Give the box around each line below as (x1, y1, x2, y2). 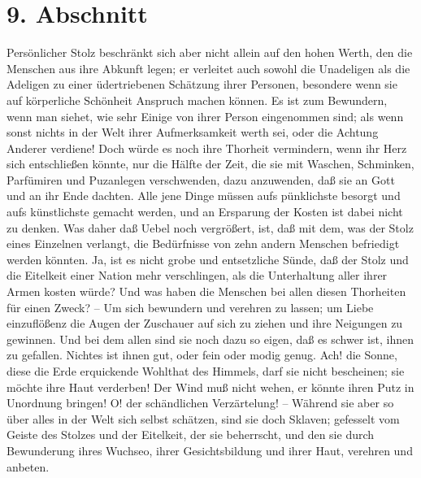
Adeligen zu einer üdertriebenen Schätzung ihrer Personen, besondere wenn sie (7, 76, 397, 93)
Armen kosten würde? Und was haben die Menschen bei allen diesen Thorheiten (7, 283, 406, 300)
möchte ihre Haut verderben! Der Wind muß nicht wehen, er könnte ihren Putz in (7, 378, 414, 395)
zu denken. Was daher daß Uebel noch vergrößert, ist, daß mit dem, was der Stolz (7, 219, 414, 236)
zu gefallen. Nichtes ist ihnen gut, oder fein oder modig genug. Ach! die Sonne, (7, 346, 397, 363)
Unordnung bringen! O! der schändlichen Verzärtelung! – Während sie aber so (7, 394, 394, 411)
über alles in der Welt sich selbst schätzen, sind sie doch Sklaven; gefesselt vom (7, 410, 400, 427)
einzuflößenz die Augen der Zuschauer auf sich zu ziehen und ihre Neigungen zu (7, 315, 403, 332)
